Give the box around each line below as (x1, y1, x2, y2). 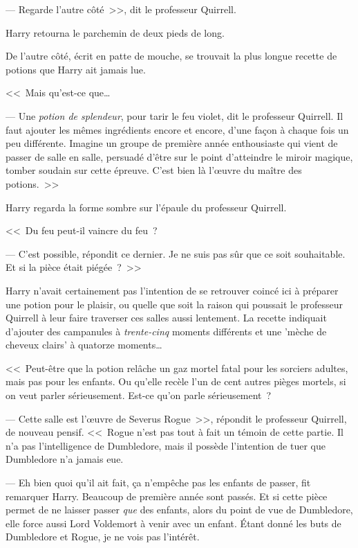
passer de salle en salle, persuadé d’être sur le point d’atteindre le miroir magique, (6, 149, 353, 163)
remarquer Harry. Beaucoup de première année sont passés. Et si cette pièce (6, 488, 328, 503)
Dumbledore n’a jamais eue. (6, 452, 124, 466)
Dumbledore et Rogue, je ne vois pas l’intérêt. (6, 529, 200, 544)
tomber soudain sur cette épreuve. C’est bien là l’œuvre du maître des (6, 163, 302, 177)
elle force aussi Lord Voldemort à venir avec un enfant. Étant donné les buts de (6, 515, 341, 530)
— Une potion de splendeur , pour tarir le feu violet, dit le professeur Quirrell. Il (6, 108, 343, 123)
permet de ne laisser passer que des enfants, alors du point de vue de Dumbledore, (6, 502, 353, 517)
